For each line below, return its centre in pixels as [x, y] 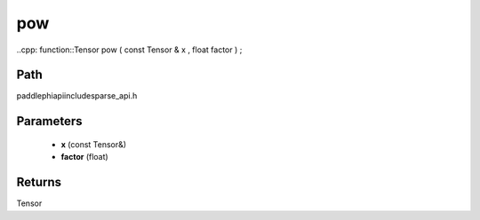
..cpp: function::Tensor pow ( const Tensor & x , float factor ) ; [129, 50]
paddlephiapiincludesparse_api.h [77, 96]
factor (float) [84, 157]
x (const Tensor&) [94, 144]
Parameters [49, 121]
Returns [39, 182]
